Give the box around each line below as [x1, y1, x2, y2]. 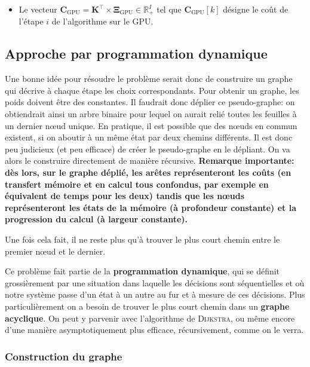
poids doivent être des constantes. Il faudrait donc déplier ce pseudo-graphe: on [5, 96, 295, 108]
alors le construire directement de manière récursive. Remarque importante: [5, 154, 294, 167]
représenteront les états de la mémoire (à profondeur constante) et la [5, 201, 296, 213]
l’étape [19, 15, 44, 27]
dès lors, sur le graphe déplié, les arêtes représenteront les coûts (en [5, 166, 291, 178]
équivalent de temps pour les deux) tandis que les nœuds [5, 189, 245, 202]
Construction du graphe [5, 348, 122, 363]
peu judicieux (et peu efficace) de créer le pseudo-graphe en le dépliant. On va [5, 142, 290, 155]
